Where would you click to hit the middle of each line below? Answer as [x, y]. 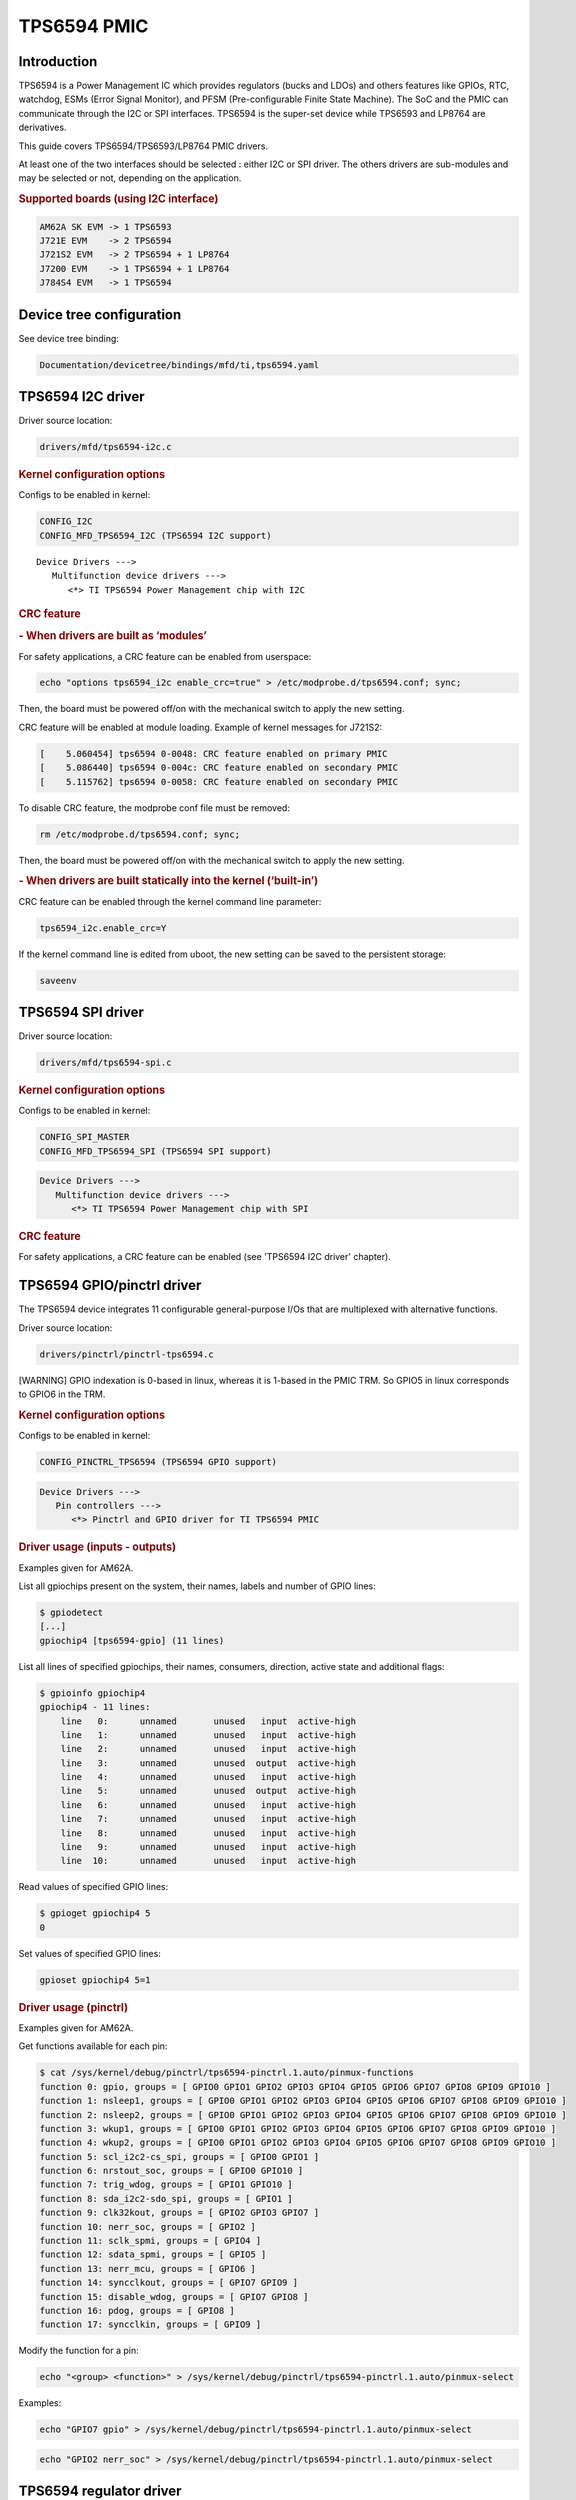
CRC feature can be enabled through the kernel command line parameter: [170, 901]
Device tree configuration [100, 314]
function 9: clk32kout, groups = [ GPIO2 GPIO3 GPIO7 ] [179, 2213]
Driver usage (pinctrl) [73, 2007]
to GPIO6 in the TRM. [62, 1394]
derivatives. [42, 127]
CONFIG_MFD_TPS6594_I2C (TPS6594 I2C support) [155, 535]
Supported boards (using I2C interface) [118, 199]
